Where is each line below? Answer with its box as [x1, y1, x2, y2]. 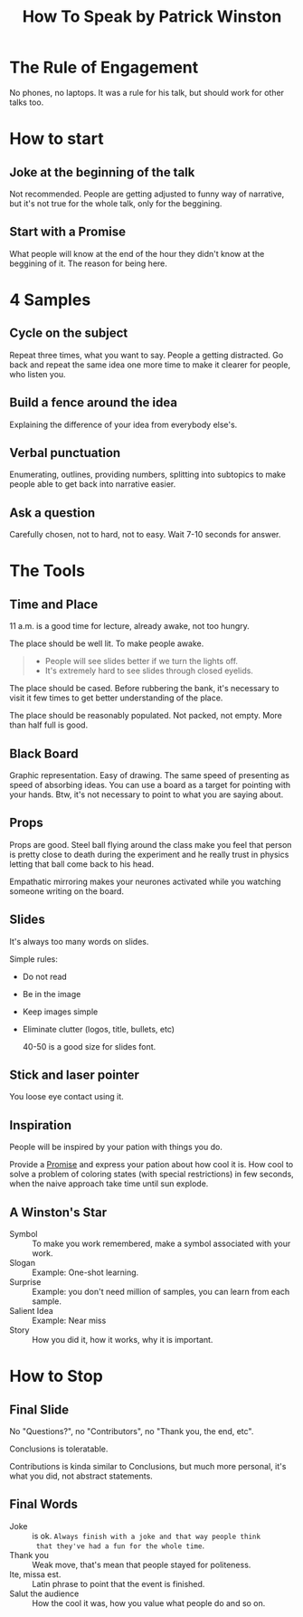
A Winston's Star [9, 1204, 107, 1220]
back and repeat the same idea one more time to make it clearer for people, [9, 359, 291, 370]
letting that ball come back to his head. [9, 858, 155, 870]
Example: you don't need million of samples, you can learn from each [32, 1287, 290, 1298]
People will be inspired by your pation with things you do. [9, 1142, 223, 1153]
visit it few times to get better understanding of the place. [9, 692, 223, 703]
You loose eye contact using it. [9, 1091, 124, 1102]
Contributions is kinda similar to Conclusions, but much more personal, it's [9, 1461, 287, 1472]
